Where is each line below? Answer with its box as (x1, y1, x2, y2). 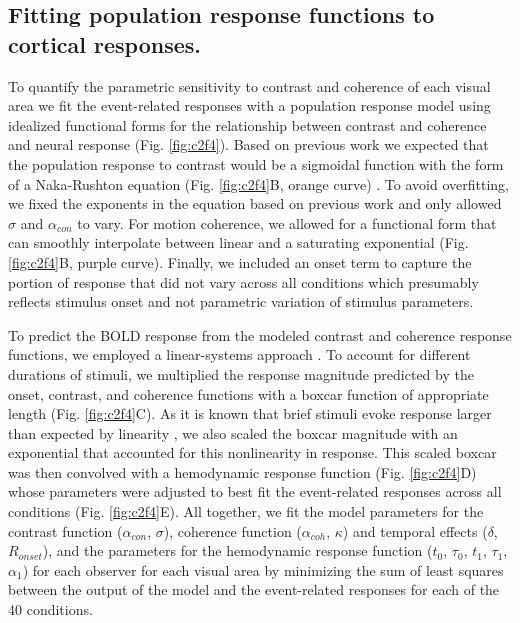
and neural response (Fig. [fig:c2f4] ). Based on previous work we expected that (8, 134, 489, 155)
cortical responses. (8, 28, 202, 59)
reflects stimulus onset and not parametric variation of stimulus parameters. (8, 291, 474, 312)
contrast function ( (8, 520, 123, 541)
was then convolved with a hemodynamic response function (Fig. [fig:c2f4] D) (8, 461, 477, 482)
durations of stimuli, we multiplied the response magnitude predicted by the (8, 363, 474, 384)
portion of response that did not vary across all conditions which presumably (8, 271, 479, 292)
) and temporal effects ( (342, 520, 488, 541)
